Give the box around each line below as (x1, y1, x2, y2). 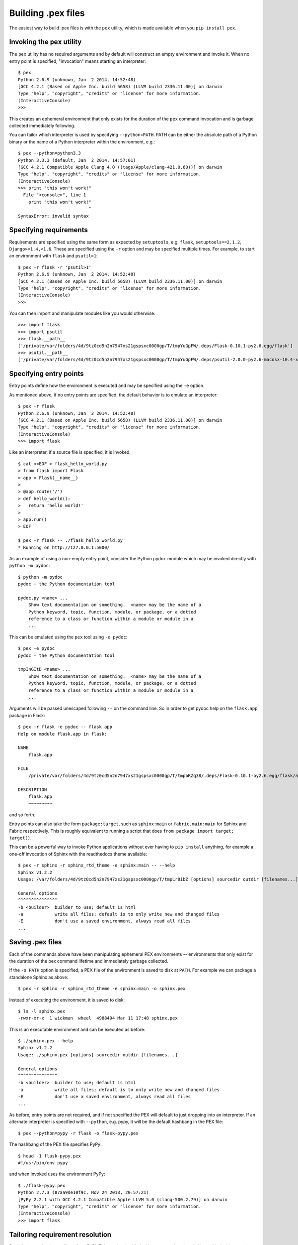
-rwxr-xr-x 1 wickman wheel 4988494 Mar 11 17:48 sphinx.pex (18, 1015, 178, 1021)
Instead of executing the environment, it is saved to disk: (9, 996, 125, 1003)
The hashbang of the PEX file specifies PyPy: (9, 1141, 102, 1147)
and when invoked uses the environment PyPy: (9, 1171, 105, 1177)
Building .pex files (9, 7, 85, 18)
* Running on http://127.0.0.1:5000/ (18, 544, 110, 550)
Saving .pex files (9, 938, 62, 946)
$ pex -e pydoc (18, 645, 55, 651)
